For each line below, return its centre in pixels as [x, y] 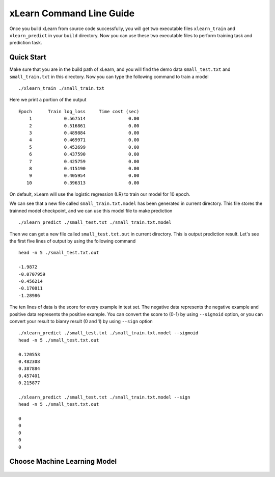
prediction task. [26, 43]
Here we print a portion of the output [48, 100]
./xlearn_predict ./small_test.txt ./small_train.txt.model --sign [104, 397]
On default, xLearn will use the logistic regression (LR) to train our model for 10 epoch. [100, 194]
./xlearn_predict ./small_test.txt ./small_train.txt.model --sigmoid [108, 333]
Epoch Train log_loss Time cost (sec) [79, 111]
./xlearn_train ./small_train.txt [61, 88]
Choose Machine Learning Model [63, 461]
